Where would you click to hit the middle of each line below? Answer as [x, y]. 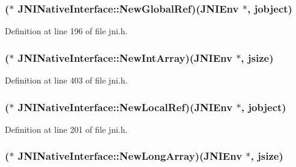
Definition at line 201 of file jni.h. [66, 129]
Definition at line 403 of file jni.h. [66, 80]
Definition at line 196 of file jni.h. [66, 31]
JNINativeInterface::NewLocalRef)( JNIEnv [125, 107]
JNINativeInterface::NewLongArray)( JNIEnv [130, 156]
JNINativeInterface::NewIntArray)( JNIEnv [125, 57]
